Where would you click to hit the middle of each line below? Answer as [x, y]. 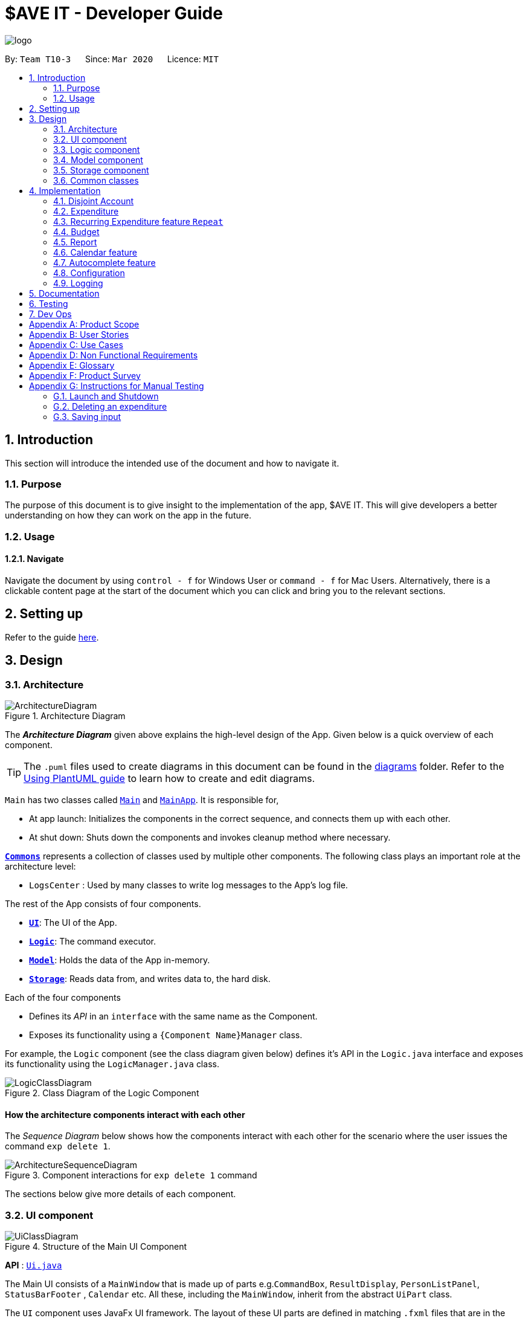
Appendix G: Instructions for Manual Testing [117, 386]
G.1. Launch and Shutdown [106, 396]
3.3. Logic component [97, 149]
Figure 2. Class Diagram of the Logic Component [102, 1093]
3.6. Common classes [96, 180]
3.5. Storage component [101, 170]
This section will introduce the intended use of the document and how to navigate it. [172, 463]
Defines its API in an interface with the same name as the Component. [173, 1016]
